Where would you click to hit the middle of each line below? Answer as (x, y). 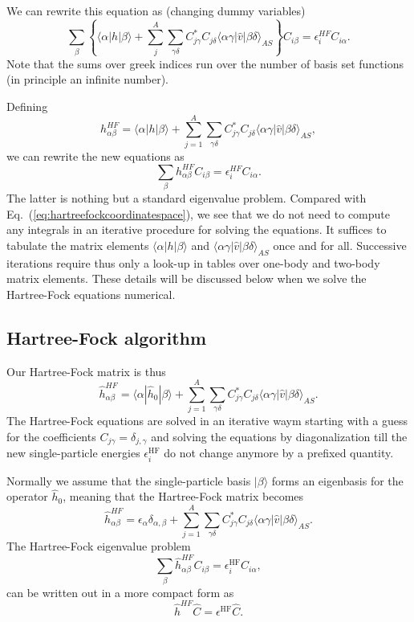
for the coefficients (51, 436)
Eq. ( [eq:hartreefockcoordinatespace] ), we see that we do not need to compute (198, 213)
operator (27, 496)
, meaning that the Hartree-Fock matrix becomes (183, 496)
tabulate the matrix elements (78, 245)
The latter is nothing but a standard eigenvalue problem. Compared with (187, 198)
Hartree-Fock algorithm (107, 337)
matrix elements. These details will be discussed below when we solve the (187, 278)
